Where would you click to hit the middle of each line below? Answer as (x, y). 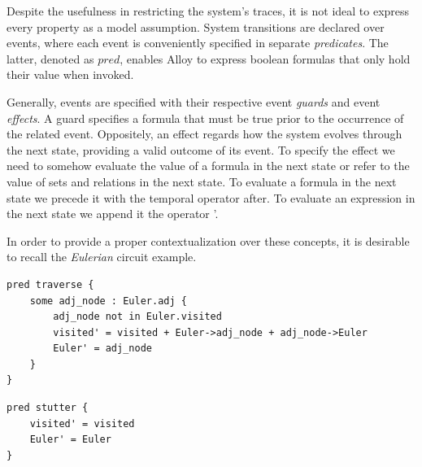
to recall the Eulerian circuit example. (102, 257)
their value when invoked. (70, 74)
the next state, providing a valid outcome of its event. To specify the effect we (201, 149)
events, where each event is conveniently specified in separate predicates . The (198, 43)
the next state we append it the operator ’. (113, 214)
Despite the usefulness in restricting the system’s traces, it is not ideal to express (208, 11)
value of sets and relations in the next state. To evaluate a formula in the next (202, 181)
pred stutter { (48, 408)
